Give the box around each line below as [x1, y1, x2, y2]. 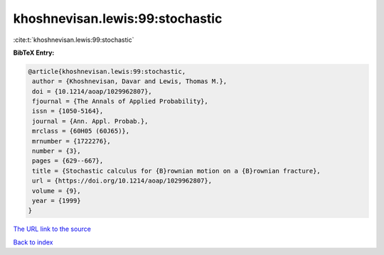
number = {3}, [32, 147, 81, 156]
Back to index [13, 238, 53, 246]
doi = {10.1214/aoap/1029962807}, [32, 87, 152, 95]
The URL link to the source [13, 224, 92, 234]
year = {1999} [32, 197, 81, 205]
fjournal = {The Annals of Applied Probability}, [32, 97, 209, 106]
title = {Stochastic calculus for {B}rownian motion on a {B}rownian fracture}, [32, 167, 321, 175]
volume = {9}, [32, 187, 81, 195]
